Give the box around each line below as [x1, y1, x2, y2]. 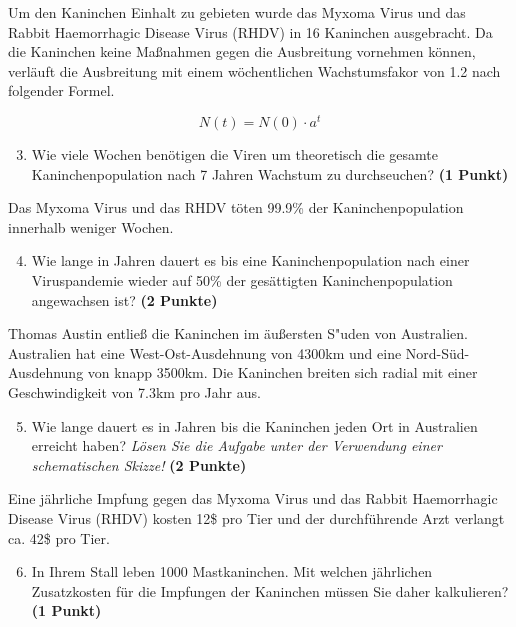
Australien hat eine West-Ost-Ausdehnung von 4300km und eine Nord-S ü [8, 342, 457, 363]
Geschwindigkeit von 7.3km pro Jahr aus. [8, 381, 261, 402]
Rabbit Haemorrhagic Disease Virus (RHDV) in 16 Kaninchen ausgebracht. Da [8, 21, 493, 42]
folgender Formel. [8, 80, 115, 101]
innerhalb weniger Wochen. [8, 216, 174, 237]
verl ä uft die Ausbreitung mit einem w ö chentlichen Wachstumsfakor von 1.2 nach [8, 60, 501, 81]
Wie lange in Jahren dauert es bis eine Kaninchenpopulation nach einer [31, 250, 470, 271]
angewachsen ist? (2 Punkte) [31, 289, 218, 310]
